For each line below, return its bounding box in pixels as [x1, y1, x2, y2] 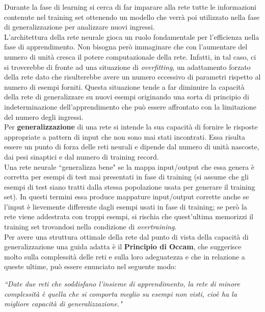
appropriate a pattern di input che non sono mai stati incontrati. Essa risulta [4, 131, 245, 142]
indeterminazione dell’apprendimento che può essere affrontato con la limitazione [4, 101, 256, 112]
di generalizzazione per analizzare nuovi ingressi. [4, 21, 155, 32]
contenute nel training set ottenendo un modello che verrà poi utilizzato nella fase [4, 11, 260, 22]
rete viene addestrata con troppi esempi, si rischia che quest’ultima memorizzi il [4, 211, 253, 222]
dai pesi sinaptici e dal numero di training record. [4, 151, 159, 162]
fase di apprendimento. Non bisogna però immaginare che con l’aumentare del [4, 41, 248, 52]
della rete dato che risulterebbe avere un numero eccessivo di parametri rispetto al [4, 71, 261, 82]
